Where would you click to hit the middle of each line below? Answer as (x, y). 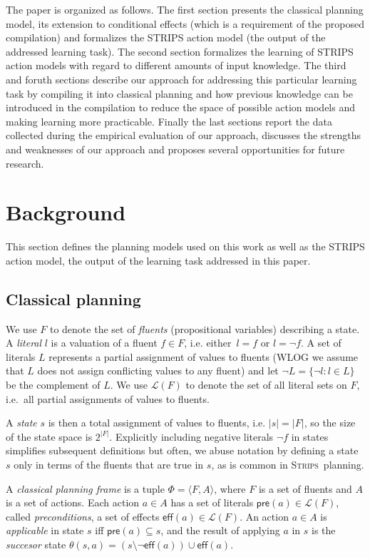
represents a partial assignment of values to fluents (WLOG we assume (204, 356)
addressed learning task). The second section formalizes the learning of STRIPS (180, 51)
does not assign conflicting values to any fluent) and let (158, 371)
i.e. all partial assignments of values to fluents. (108, 398)
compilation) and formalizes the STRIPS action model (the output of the (166, 37)
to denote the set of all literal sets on (266, 385)
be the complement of (53, 385)
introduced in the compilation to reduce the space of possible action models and (180, 107)
